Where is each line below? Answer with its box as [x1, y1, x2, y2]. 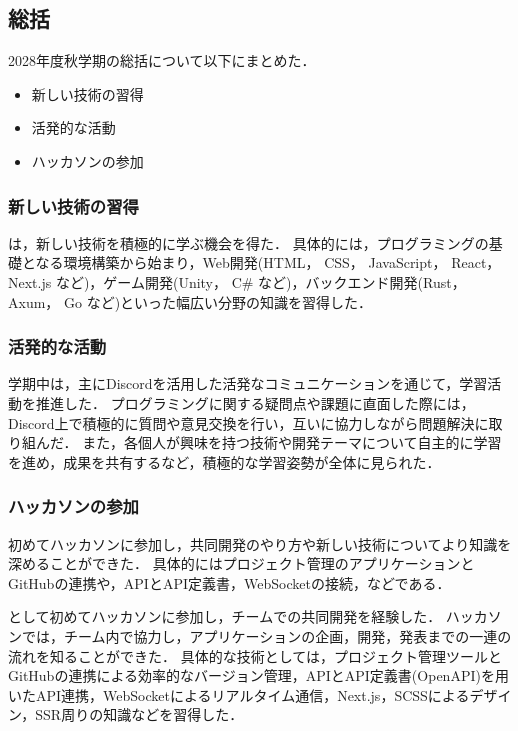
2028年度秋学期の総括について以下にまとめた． [8, 50, 316, 71]
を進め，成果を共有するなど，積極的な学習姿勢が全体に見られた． [8, 451, 441, 472]
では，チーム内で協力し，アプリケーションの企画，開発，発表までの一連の [21, 625, 512, 646]
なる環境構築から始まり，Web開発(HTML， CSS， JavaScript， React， [35, 252, 501, 273]
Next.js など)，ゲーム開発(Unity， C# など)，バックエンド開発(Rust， [8, 271, 466, 292]
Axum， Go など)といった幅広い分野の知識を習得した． [8, 291, 373, 312]
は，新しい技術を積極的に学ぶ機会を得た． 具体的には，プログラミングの [8, 232, 489, 253]
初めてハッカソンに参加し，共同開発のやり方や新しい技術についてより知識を [8, 533, 512, 554]
